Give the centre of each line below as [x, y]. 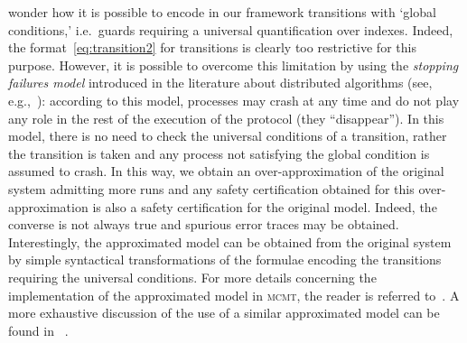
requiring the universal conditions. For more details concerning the [192, 277]
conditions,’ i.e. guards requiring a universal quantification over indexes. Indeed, [231, 29]
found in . [38, 330]
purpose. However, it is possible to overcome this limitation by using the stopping [233, 65]
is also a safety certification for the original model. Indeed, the [265, 206]
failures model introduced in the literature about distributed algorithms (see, [220, 83]
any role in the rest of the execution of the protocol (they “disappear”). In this [226, 118]
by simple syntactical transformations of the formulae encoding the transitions [225, 260]
